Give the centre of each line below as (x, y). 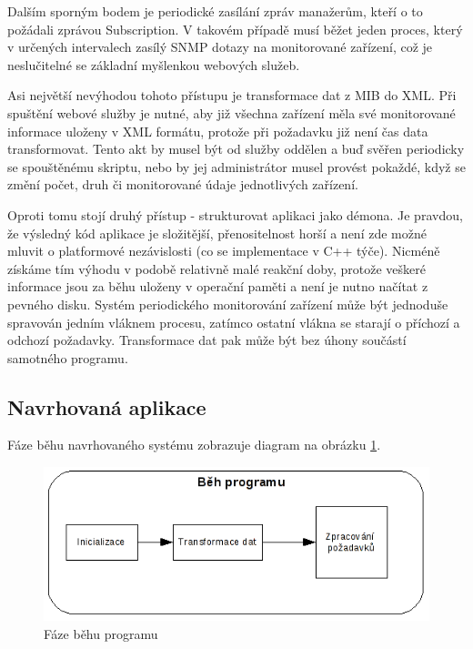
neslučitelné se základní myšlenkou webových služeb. (154, 64)
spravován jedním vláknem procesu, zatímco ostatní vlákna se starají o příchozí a (234, 322)
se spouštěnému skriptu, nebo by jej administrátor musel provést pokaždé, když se (236, 166)
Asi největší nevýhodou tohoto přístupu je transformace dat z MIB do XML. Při (232, 95)
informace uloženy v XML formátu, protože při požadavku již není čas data (218, 131)
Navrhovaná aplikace (107, 406)
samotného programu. (68, 357)
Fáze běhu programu (101, 633)
